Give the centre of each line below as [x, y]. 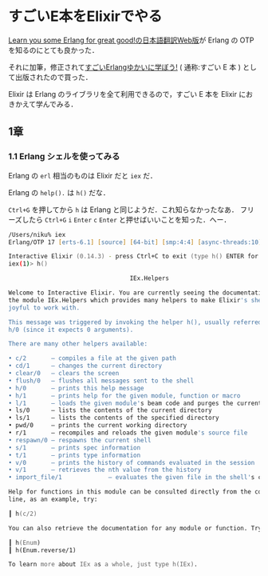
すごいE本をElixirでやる [85, 16]
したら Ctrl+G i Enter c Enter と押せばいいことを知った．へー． [126, 219]
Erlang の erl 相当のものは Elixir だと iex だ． [83, 175]
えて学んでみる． [50, 104]
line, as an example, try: [53, 499]
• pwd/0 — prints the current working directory [98, 426]
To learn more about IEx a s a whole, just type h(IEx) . [103, 565]
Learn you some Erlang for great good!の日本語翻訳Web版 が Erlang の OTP [131, 40]
